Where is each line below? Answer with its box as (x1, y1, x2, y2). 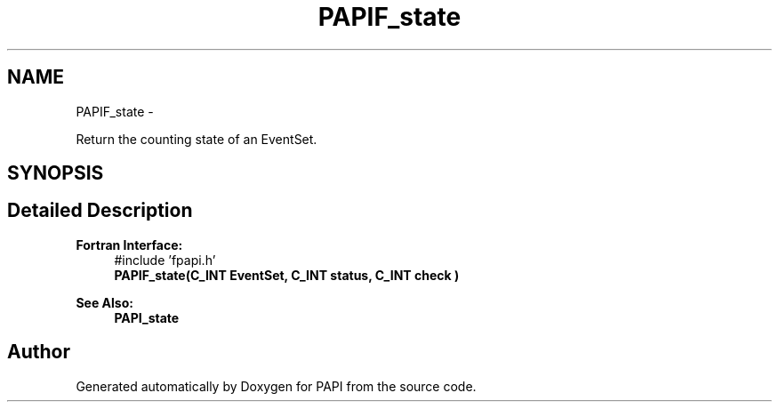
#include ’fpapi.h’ (114, 252, 216, 268)
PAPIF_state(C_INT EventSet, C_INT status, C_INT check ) (114, 267, 460, 283)
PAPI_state (114, 309, 180, 325)
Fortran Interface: (76, 237, 183, 253)
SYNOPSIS (7, 162, 104, 185)
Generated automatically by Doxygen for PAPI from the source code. (76, 378, 477, 394)
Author (7, 341, 70, 364)
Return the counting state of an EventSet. (76, 131, 317, 147)
